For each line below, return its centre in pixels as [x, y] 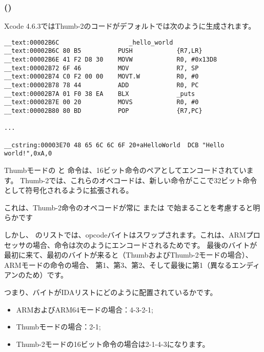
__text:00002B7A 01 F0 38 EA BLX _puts [100, 94]
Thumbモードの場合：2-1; [58, 327]
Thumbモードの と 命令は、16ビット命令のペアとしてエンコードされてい [125, 170]
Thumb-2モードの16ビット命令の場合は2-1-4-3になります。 [113, 344]
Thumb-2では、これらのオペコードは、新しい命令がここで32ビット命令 [139, 180]
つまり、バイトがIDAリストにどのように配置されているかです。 [111, 292]
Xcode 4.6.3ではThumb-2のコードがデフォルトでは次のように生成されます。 [130, 26]
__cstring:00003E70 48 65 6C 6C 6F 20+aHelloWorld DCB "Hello [114, 145]
